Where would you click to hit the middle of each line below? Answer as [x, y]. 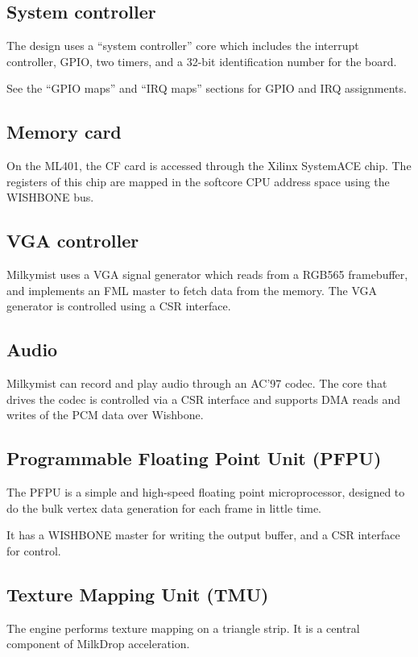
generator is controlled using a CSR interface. [119, 306]
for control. [34, 550]
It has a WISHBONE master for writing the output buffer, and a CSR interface [203, 535]
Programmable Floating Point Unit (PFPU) [194, 458]
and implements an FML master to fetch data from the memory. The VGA [192, 290]
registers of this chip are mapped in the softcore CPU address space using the [198, 181]
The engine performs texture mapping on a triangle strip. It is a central [183, 628]
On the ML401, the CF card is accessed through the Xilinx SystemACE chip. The [209, 166]
